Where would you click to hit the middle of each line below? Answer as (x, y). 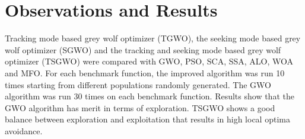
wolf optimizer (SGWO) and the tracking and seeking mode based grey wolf (143, 49)
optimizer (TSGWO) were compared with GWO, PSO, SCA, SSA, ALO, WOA (149, 61)
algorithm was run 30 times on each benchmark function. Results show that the (150, 96)
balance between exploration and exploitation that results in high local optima (147, 119)
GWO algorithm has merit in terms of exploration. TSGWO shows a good (140, 107)
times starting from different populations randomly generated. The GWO (138, 84)
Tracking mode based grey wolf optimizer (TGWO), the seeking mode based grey (153, 38)
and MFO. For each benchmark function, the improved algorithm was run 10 (145, 72)
